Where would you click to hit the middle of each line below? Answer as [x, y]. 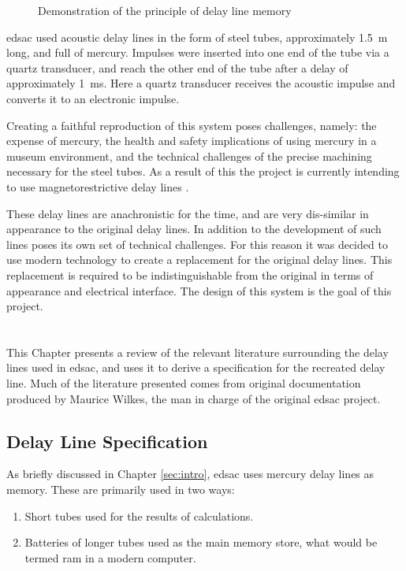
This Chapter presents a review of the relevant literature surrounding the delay [197, 352]
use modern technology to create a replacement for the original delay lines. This [199, 260]
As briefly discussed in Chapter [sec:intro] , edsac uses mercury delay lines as [190, 474]
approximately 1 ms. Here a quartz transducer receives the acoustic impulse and [201, 83]
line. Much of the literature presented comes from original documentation [184, 383]
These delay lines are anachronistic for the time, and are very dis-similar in [188, 213]
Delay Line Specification [107, 441]
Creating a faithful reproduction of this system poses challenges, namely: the [192, 125]
